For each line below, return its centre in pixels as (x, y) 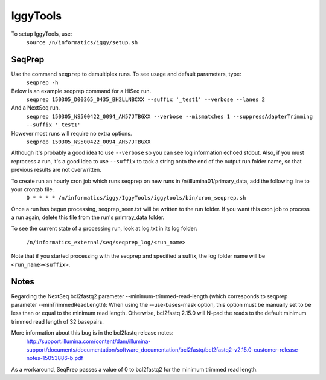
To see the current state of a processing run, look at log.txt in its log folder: (104, 228)
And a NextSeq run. (36, 108)
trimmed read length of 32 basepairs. (57, 321)
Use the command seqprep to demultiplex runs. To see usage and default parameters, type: (126, 74)
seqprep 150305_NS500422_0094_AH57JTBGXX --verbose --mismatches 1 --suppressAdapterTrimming (170, 116)
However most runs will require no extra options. (72, 133)
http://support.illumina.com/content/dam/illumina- (88, 341)
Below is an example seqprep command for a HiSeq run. (81, 91)
